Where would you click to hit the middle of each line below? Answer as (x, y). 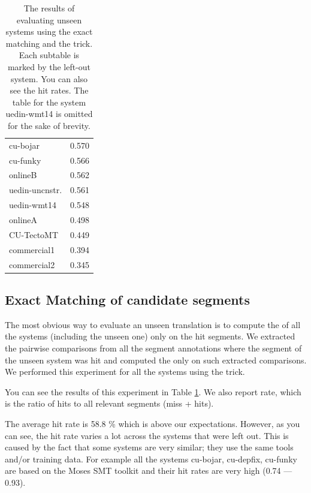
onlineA (23, 220)
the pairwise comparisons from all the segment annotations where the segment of (153, 348)
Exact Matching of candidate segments (127, 300)
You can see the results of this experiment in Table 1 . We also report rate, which (153, 391)
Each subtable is (49, 55)
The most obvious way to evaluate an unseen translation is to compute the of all (153, 324)
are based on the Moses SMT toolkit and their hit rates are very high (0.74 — (149, 471)
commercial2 (32, 264)
